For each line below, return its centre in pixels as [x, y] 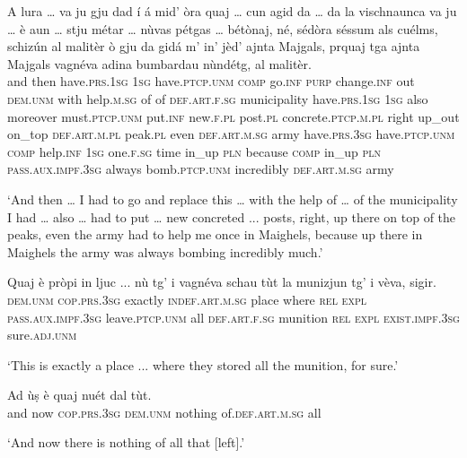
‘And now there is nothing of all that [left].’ [126, 442]
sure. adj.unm [42, 335]
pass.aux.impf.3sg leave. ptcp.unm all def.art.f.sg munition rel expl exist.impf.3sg [233, 317]
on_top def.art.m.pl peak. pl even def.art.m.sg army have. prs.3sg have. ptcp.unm [231, 134]
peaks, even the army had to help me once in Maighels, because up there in [215, 234]
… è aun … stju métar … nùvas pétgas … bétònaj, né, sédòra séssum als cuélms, [223, 28]
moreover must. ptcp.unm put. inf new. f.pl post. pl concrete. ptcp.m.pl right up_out [233, 116]
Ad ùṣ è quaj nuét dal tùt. [79, 395]
